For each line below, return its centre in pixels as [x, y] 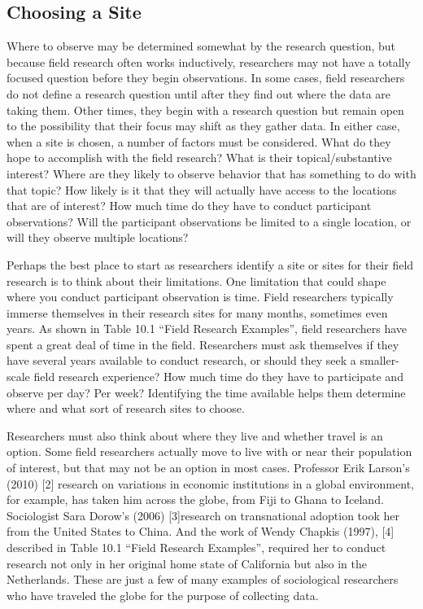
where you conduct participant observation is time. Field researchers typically [200, 297]
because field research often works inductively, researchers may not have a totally [209, 61]
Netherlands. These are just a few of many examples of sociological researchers [203, 579]
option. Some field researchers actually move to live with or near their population [209, 451]
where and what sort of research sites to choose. [126, 408]
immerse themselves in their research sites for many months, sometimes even [197, 312]
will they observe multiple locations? [98, 237]
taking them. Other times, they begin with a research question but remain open [205, 110]
